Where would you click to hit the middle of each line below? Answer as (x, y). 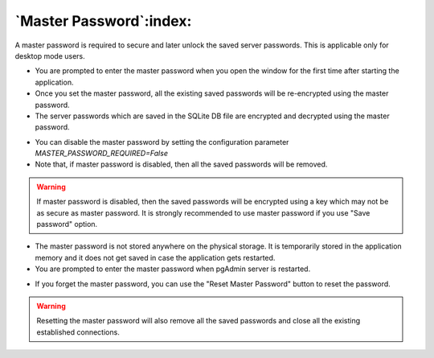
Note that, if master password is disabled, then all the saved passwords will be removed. (181, 164)
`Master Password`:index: (103, 21)
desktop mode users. (50, 56)
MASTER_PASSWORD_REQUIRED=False (102, 154)
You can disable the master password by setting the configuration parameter (162, 142)
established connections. (78, 332)
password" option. (67, 224)
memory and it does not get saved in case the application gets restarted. (155, 257)
